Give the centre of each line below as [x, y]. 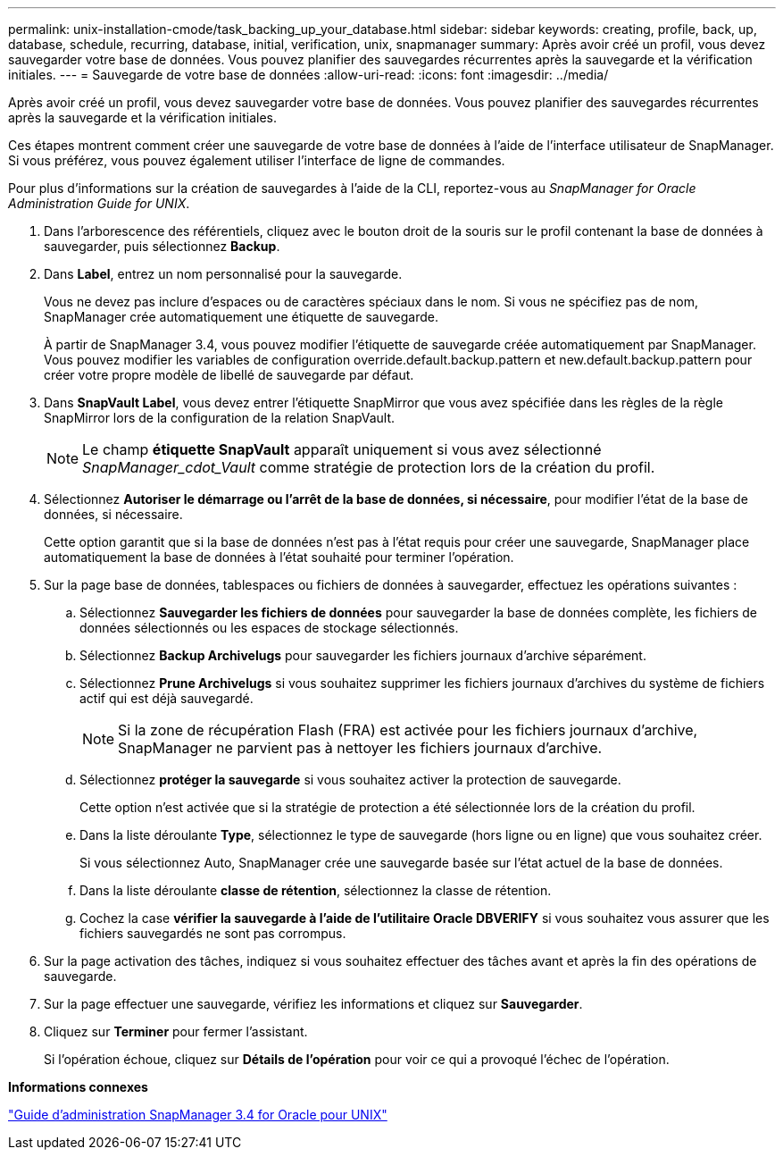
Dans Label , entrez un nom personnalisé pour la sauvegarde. [223, 274]
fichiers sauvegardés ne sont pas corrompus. [213, 933]
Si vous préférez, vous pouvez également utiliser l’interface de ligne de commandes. [257, 160]
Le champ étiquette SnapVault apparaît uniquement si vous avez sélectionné [342, 449]
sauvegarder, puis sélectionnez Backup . [162, 246]
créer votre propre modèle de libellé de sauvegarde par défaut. [229, 375]
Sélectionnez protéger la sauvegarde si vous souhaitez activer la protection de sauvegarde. [350, 780]
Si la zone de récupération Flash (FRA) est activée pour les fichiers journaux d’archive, [408, 730]
